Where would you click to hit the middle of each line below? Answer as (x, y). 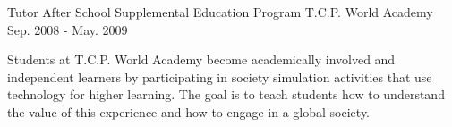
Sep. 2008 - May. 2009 (68, 29)
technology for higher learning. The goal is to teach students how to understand (226, 94)
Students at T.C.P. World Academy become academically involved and (201, 59)
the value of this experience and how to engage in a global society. (189, 111)
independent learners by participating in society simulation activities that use (220, 76)
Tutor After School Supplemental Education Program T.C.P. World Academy (220, 12)
